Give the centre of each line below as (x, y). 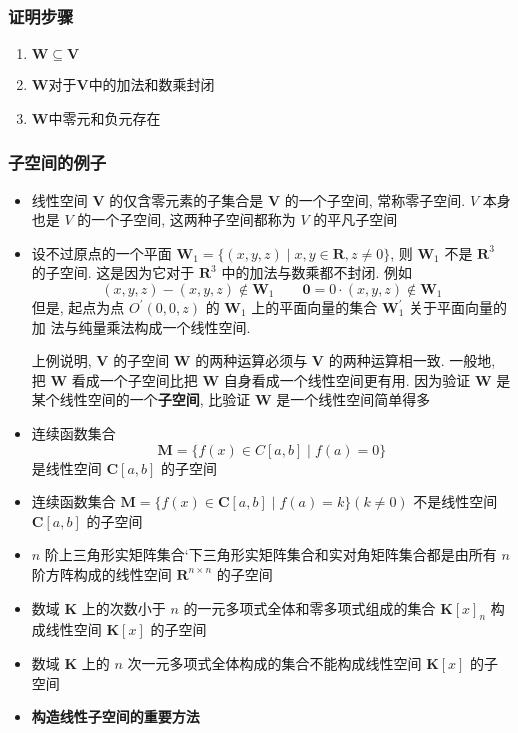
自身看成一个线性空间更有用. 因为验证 (347, 379)
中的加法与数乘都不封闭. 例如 (317, 272)
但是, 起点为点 (78, 307)
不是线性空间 (455, 501)
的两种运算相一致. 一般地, (412, 360)
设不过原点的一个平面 (101, 252)
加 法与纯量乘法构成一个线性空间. (141, 326)
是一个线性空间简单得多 (353, 399)
